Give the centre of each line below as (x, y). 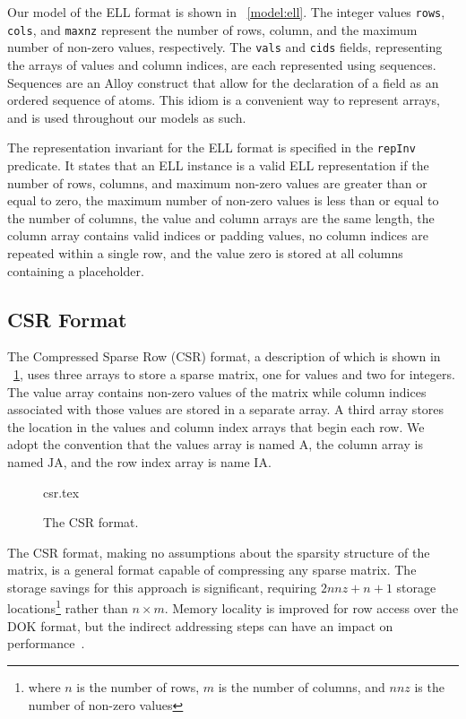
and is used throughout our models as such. (127, 117)
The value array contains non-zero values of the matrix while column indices (217, 391)
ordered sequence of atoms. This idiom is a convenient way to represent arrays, (224, 100)
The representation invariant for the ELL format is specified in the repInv (211, 147)
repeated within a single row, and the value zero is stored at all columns (205, 252)
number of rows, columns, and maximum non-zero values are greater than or (217, 182)
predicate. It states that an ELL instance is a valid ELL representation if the (218, 165)
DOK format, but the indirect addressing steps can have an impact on (200, 625)
